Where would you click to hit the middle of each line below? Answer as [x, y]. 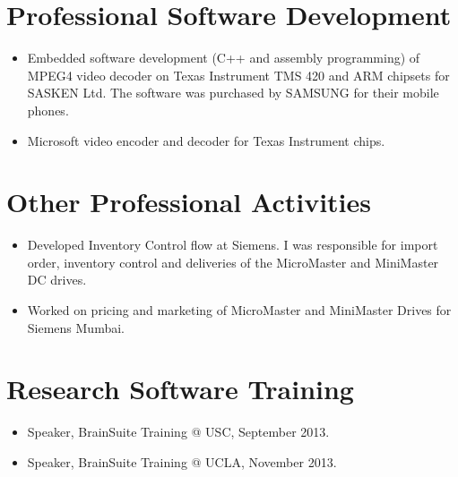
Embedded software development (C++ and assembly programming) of [224, 58]
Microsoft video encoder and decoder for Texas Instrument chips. [206, 140]
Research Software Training [180, 389]
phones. [48, 110]
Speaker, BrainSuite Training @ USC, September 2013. [178, 432]
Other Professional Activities [189, 202]
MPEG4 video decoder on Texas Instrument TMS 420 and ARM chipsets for [238, 75]
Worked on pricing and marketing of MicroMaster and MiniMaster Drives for [239, 310]
